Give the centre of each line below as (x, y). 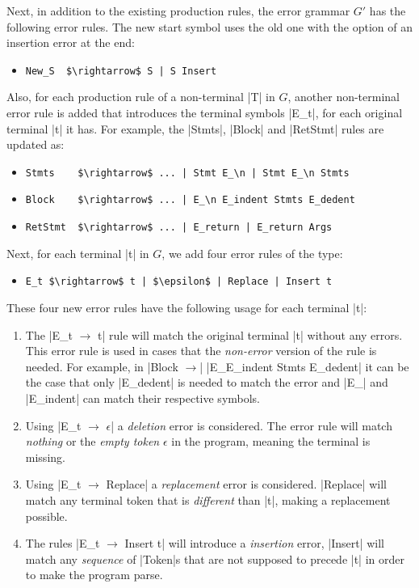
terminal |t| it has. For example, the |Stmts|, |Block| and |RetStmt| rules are (195, 128)
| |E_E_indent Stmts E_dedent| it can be (304, 366)
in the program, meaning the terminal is (271, 441)
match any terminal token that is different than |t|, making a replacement (208, 499)
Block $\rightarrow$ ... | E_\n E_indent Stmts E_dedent (190, 200)
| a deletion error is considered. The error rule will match (251, 425)
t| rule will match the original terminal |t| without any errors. (250, 334)
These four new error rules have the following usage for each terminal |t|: (187, 308)
